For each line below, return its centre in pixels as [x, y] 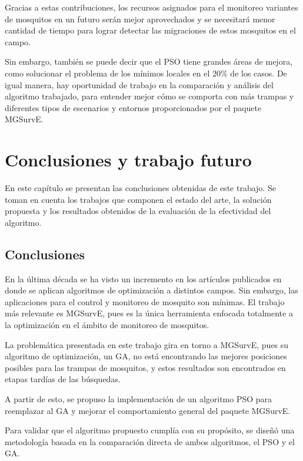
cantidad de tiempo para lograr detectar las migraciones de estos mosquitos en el [150, 30]
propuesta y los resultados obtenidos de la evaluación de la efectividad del [138, 211]
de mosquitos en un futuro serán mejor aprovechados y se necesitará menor [140, 19]
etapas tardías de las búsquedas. [63, 379]
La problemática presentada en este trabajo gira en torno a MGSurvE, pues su [147, 344]
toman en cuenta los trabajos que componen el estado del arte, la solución [138, 199]
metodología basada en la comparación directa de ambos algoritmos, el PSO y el [150, 441]
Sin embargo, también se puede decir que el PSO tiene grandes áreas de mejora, [149, 61]
